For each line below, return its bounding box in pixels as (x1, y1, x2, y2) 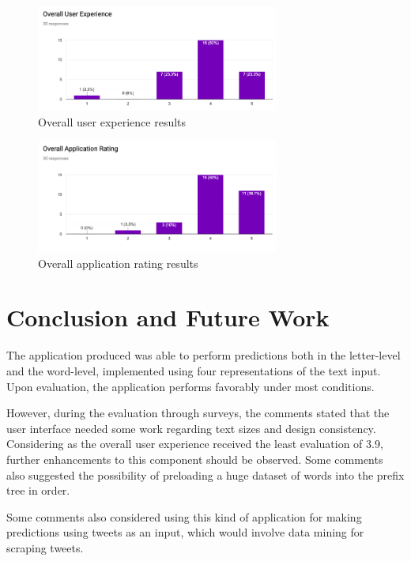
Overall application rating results (38, 254, 198, 271)
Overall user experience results (38, 113, 187, 130)
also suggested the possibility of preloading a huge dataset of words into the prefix (6, 466, 405, 483)
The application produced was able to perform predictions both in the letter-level (6, 347, 401, 363)
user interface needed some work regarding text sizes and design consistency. (6, 420, 376, 436)
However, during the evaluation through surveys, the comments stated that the (6, 405, 390, 421)
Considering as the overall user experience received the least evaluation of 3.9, (6, 435, 383, 452)
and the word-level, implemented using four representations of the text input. (6, 362, 381, 378)
